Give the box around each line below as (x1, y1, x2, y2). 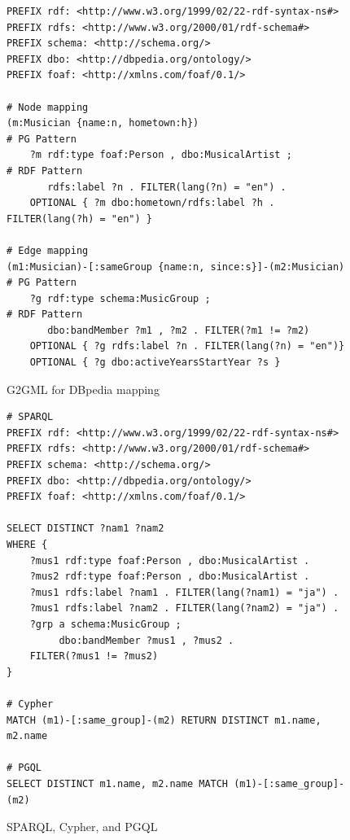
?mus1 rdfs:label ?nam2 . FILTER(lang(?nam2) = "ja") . (29, 602, 339, 615)
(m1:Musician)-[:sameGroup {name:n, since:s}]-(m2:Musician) (7, 260, 345, 273)
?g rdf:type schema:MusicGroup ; (29, 292, 211, 304)
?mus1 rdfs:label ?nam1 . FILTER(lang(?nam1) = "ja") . (29, 586, 339, 598)
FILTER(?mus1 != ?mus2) (29, 650, 159, 663)
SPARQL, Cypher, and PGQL (7, 818, 158, 835)
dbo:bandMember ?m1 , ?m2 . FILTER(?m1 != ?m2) (47, 324, 310, 336)
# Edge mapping (7, 244, 89, 256)
